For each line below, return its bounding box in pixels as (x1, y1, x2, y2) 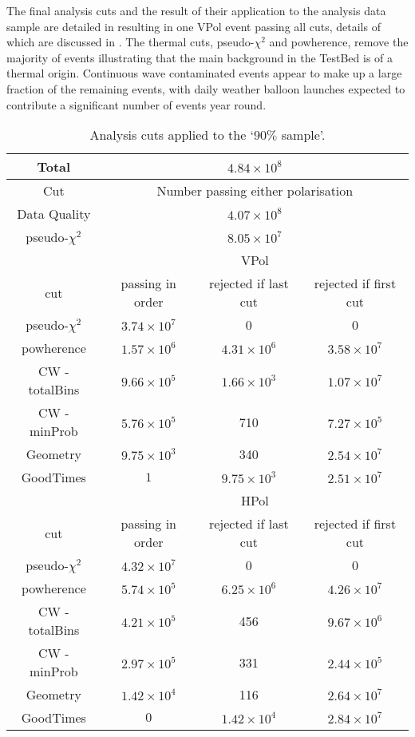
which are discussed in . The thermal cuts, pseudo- (6, 34, 255, 50)
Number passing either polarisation (156, 181, 354, 200)
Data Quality (17, 204, 91, 224)
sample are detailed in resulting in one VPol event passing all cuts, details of (6, 18, 381, 34)
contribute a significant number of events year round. (6, 96, 267, 113)
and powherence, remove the (269, 34, 409, 50)
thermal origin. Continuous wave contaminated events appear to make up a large (6, 65, 402, 81)
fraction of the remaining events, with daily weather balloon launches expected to (6, 80, 405, 97)
